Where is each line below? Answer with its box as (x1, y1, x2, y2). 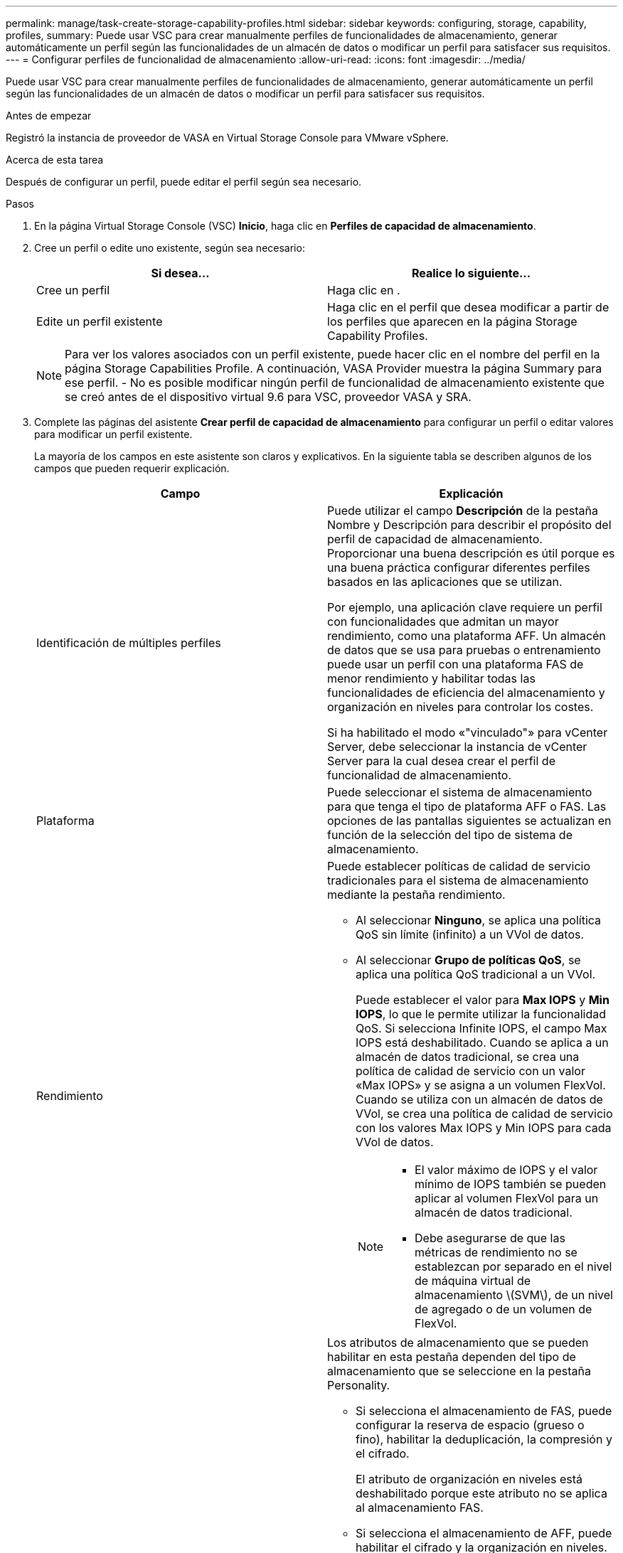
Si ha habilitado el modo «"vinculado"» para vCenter (327, 725, 608, 740)
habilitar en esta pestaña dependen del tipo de (327, 1350, 576, 1364)
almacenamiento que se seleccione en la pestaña (327, 1364, 591, 1378)
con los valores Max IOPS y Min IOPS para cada (356, 1121, 612, 1135)
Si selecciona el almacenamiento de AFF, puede (356, 1526, 612, 1540)
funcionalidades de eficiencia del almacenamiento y (327, 685, 605, 700)
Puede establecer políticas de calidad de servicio (327, 859, 591, 873)
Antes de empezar (6, 110, 92, 122)
